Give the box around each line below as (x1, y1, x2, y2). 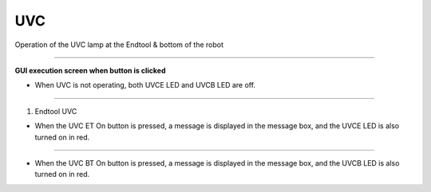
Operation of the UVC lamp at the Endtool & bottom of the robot (14, 40, 223, 49)
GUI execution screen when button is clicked (14, 65, 166, 75)
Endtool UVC (34, 106, 77, 116)
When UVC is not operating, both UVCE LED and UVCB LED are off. (34, 80, 255, 90)
